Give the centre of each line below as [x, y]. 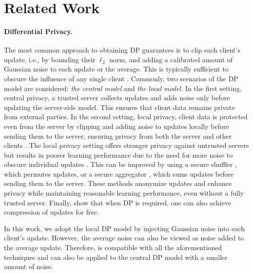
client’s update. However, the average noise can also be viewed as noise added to [124, 238]
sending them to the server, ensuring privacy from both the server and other [118, 136]
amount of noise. [29, 266]
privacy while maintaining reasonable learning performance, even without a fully [124, 193]
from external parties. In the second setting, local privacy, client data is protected [126, 117]
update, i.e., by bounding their [50, 59]
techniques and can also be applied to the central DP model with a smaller [116, 257]
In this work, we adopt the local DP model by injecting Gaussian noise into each [124, 228]
